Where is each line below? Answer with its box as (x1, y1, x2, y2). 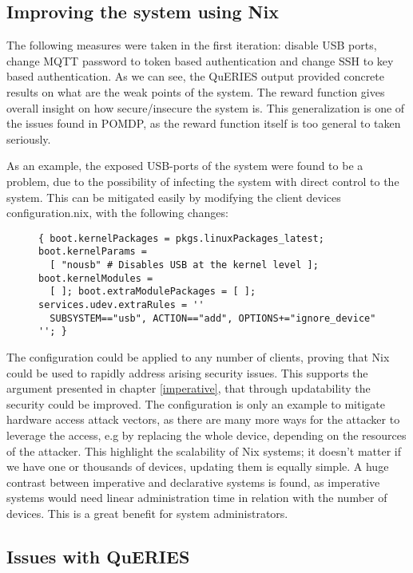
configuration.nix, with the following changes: (6, 204, 228, 221)
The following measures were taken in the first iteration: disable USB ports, (6, 37, 377, 53)
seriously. (6, 130, 51, 147)
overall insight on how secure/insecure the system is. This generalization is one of (6, 99, 405, 116)
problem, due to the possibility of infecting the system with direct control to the (6, 172, 399, 189)
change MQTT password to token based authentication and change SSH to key (6, 52, 394, 69)
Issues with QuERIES (6, 543, 190, 568)
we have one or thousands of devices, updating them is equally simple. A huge (6, 458, 389, 475)
